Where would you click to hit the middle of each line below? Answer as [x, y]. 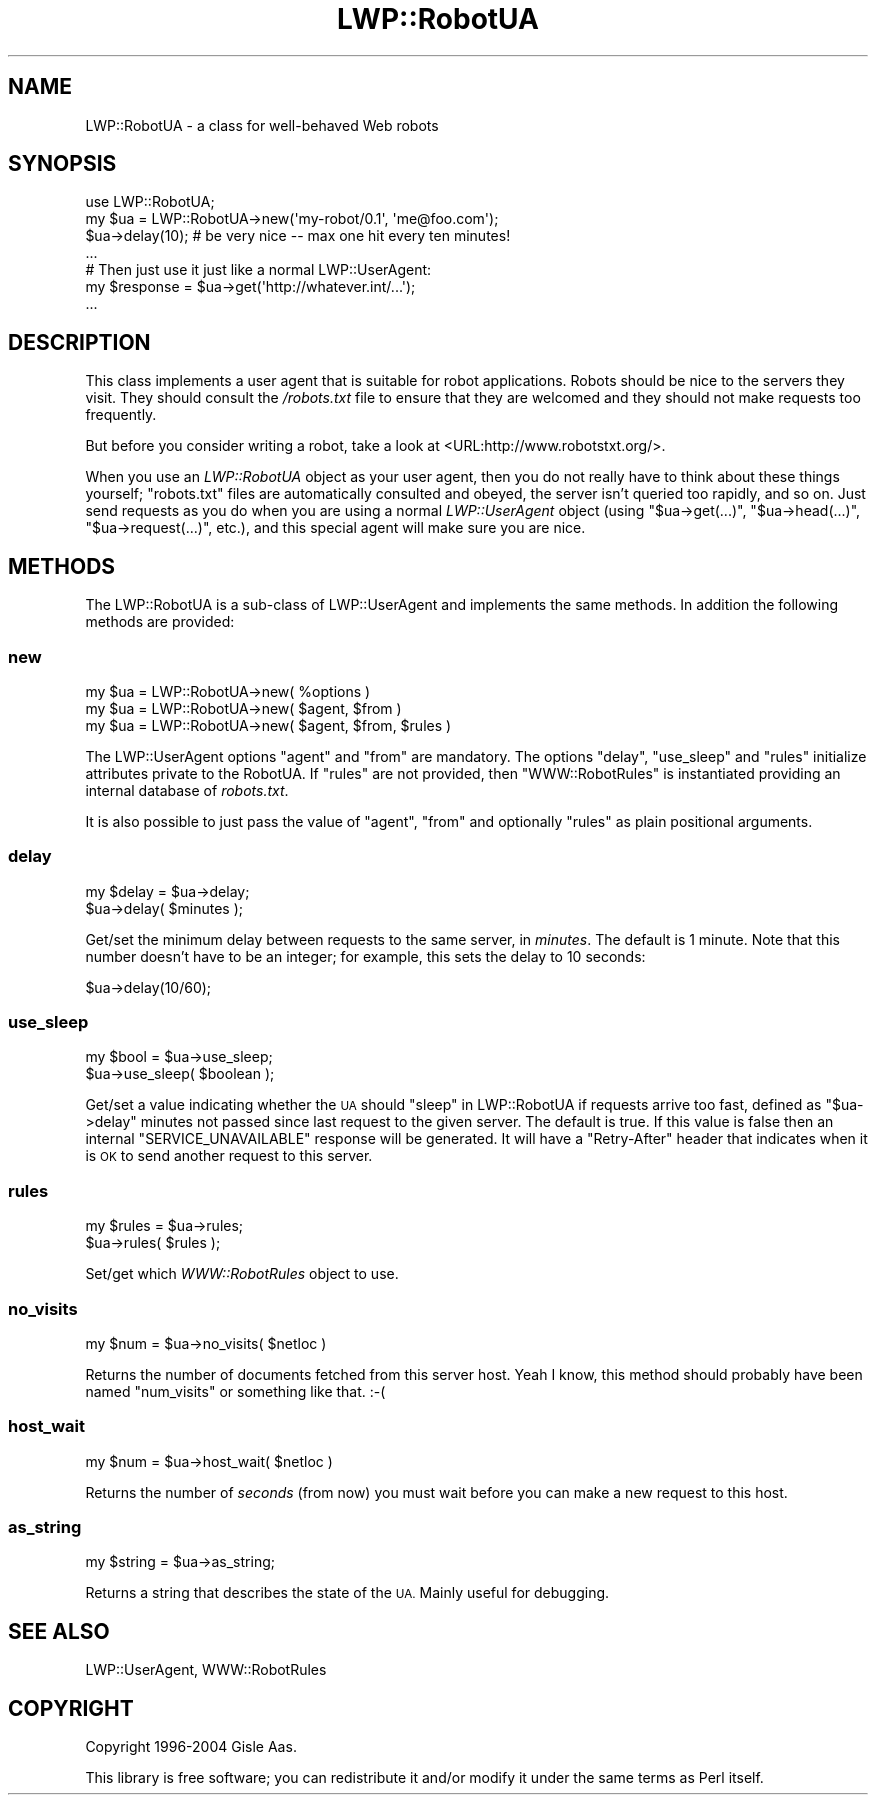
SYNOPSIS [62, 164]
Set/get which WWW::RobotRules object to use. [242, 1274]
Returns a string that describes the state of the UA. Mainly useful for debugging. [347, 1593]
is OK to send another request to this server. [229, 1156]
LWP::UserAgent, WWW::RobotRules [206, 1670]
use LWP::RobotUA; [150, 202]
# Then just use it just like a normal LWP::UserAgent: [258, 270]
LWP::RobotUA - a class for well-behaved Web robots [262, 125]
